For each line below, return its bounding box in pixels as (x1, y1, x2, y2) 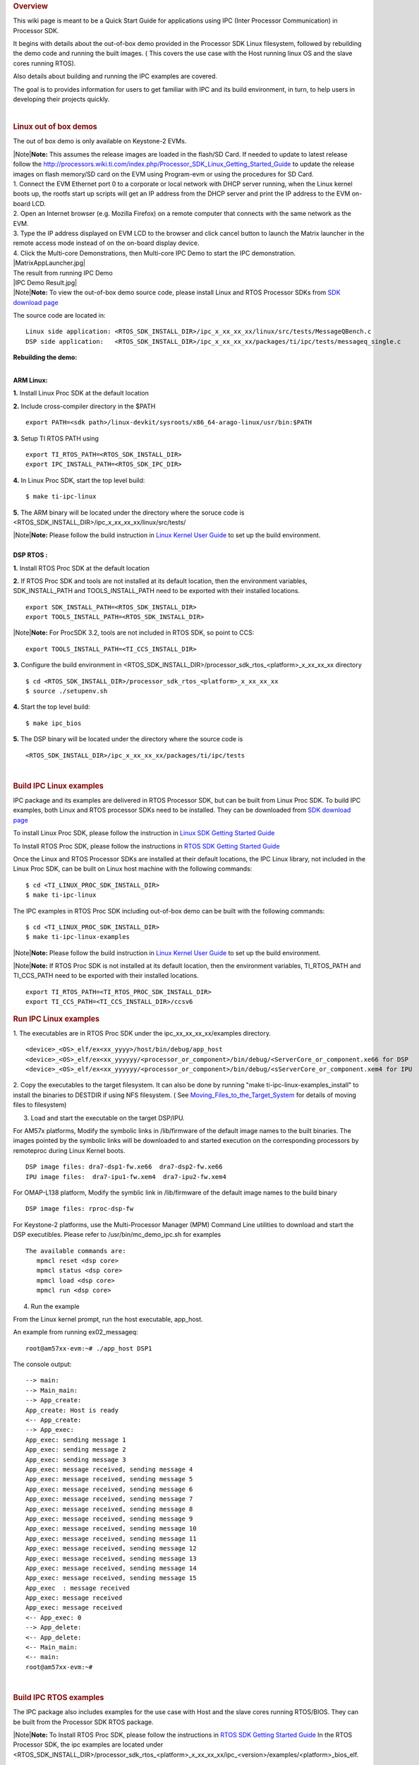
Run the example (30, 1302, 80, 1310)
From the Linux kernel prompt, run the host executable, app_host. (13, 1315, 204, 1323)
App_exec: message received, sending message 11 (25, 1534, 197, 1543)
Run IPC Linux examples (13, 1014, 100, 1024)
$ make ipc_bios (25, 719, 82, 727)
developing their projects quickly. (13, 95, 110, 103)
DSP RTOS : (13, 551, 48, 559)
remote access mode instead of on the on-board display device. (13, 239, 200, 247)
